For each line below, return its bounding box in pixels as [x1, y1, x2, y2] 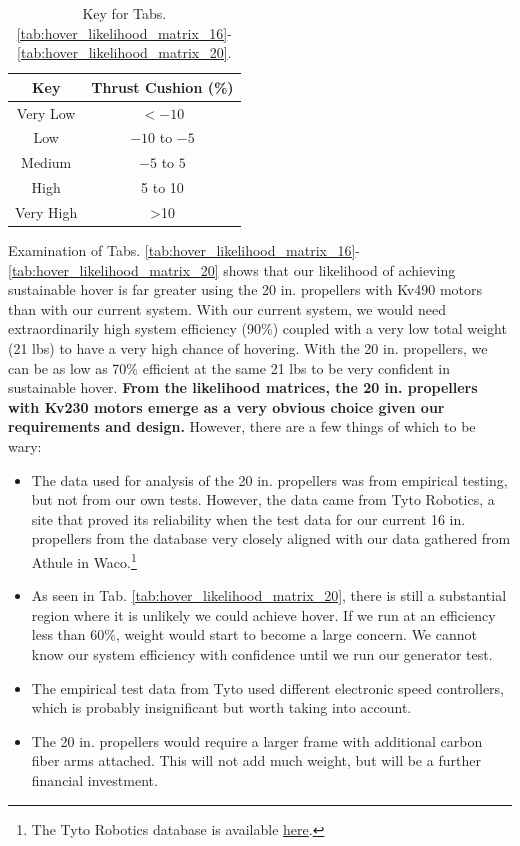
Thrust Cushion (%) [91, 76, 234, 97]
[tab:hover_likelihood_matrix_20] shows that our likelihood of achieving [8, 259, 456, 280]
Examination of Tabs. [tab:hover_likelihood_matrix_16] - [8, 240, 360, 261]
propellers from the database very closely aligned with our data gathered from [31, 528, 511, 549]
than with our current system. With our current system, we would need [8, 298, 447, 319]
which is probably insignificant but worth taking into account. [31, 697, 412, 718]
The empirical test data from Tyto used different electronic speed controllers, [31, 677, 505, 698]
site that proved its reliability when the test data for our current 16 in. [31, 508, 466, 529]
